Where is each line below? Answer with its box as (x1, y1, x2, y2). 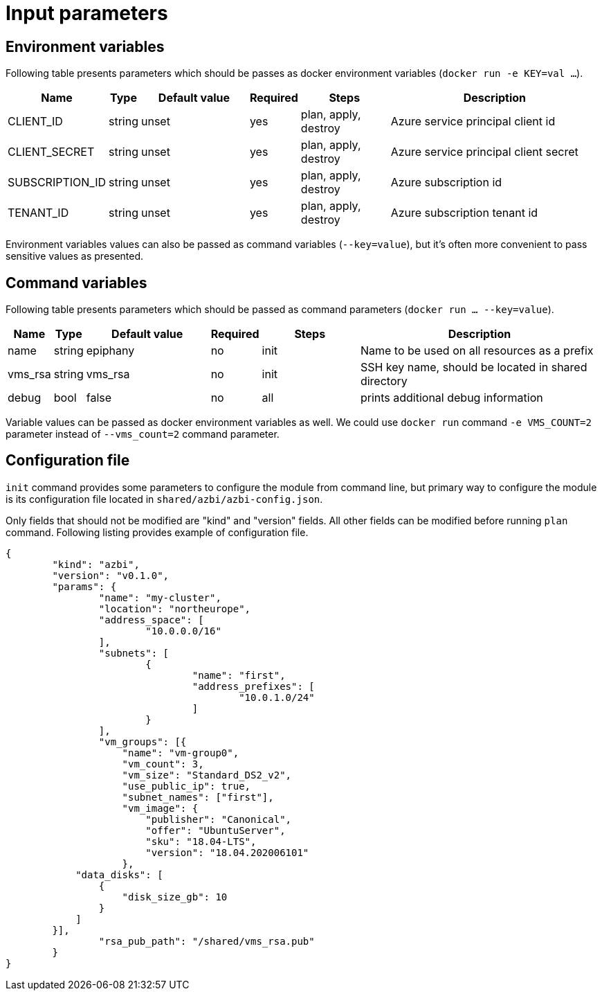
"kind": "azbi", (52, 558, 140, 570)
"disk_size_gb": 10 (122, 891, 228, 902)
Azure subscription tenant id (390, 206, 538, 220)
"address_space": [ (98, 614, 204, 625)
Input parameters (6, 1, 168, 25)
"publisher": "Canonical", (145, 813, 292, 825)
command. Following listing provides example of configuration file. (6, 526, 309, 538)
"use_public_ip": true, (122, 780, 251, 792)
